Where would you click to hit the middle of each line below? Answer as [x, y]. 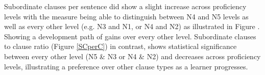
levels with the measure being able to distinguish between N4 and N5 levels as [126, 16]
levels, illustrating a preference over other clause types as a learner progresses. [126, 66]
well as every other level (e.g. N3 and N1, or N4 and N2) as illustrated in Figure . [132, 26]
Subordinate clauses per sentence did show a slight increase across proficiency [125, 6]
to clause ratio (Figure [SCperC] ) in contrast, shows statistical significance [121, 46]
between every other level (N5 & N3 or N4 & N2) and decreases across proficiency [132, 56]
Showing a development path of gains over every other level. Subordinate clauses [130, 36]
